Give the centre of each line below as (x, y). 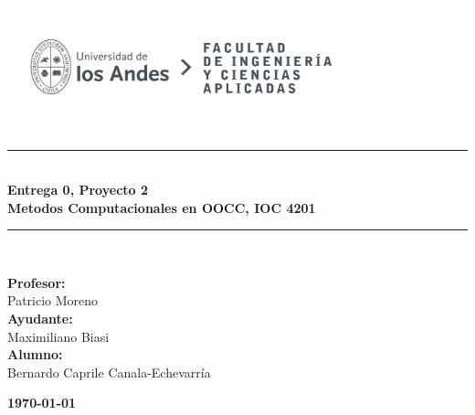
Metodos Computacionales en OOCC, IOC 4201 (162, 207)
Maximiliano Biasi (58, 336)
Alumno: (35, 354)
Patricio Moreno (53, 300)
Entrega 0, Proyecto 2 (78, 190)
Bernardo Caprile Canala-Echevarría (109, 372)
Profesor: (37, 282)
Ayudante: (40, 319)
